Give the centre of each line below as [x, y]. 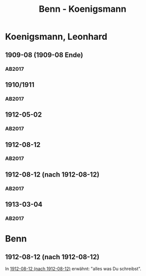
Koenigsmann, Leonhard [56, 37]
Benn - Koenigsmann [83, 9]
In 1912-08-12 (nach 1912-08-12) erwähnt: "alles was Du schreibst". [73, 269]
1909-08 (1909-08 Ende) [44, 55]
